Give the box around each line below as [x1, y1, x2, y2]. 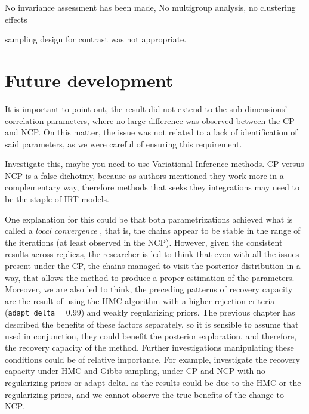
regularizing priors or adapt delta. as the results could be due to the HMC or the [5, 376, 301, 389]
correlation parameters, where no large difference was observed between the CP [5, 114, 295, 126]
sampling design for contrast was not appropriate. [5, 33, 187, 45]
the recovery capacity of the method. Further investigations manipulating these [5, 341, 294, 354]
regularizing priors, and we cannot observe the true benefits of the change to [5, 388, 284, 400]
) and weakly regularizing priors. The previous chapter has [81, 306, 295, 319]
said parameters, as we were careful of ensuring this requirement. [5, 137, 242, 150]
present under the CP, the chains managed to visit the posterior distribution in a [5, 259, 301, 272]
